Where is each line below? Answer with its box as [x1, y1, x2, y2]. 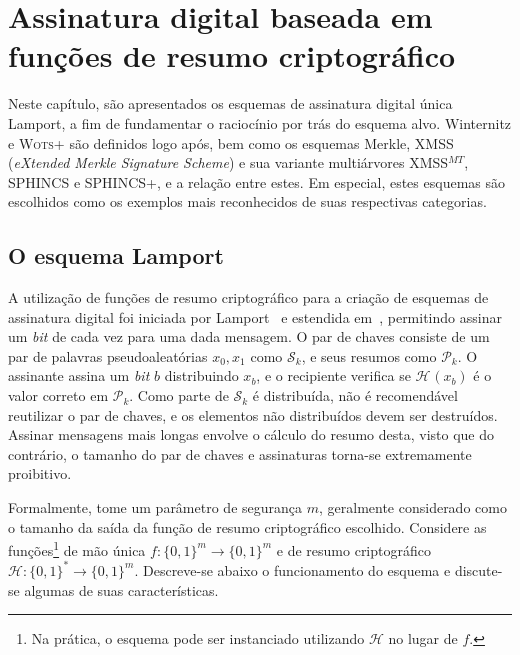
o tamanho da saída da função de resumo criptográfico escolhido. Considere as [8, 516, 487, 537]
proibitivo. [8, 463, 72, 484]
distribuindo [164, 365, 239, 386]
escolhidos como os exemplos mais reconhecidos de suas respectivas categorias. [8, 191, 487, 212]
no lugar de [388, 628, 458, 649]
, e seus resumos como [301, 345, 437, 366]
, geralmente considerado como [318, 497, 507, 518]
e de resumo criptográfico [276, 539, 431, 560]
